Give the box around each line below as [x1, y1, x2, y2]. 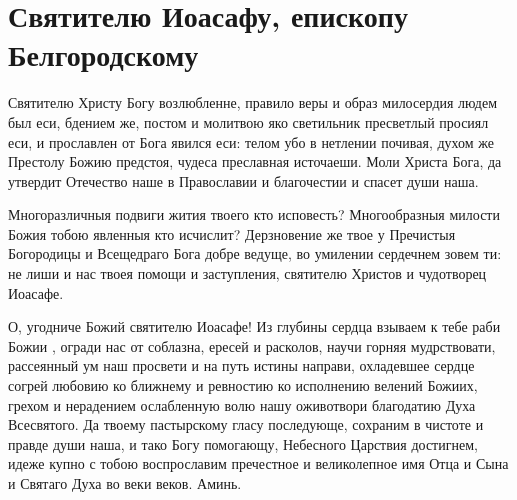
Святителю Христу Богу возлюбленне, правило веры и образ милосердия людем [8, 92, 498, 113]
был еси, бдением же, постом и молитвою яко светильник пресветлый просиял [8, 111, 489, 132]
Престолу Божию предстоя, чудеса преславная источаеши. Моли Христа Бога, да [8, 151, 502, 172]
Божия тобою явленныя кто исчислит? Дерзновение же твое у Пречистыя [8, 223, 456, 244]
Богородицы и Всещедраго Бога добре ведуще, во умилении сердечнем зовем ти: [8, 243, 502, 264]
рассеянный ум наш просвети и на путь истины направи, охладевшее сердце [8, 355, 475, 376]
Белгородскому [8, 34, 199, 75]
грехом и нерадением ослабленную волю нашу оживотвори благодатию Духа [8, 394, 476, 415]
